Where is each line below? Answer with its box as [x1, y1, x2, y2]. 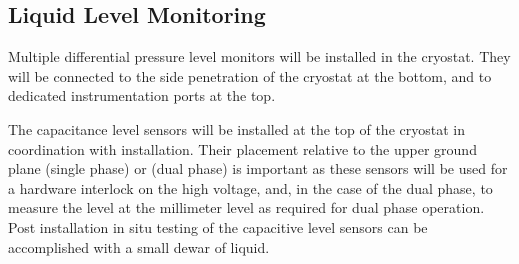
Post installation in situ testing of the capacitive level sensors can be [8, 216, 428, 237]
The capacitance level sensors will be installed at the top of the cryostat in [8, 118, 465, 139]
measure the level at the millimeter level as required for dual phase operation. [8, 197, 485, 218]
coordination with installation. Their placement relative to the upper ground [8, 138, 477, 159]
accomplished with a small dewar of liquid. [8, 236, 270, 257]
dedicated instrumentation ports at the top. [8, 85, 276, 106]
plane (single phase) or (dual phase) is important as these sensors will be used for [8, 158, 508, 179]
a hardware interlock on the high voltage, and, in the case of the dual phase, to [8, 177, 493, 198]
